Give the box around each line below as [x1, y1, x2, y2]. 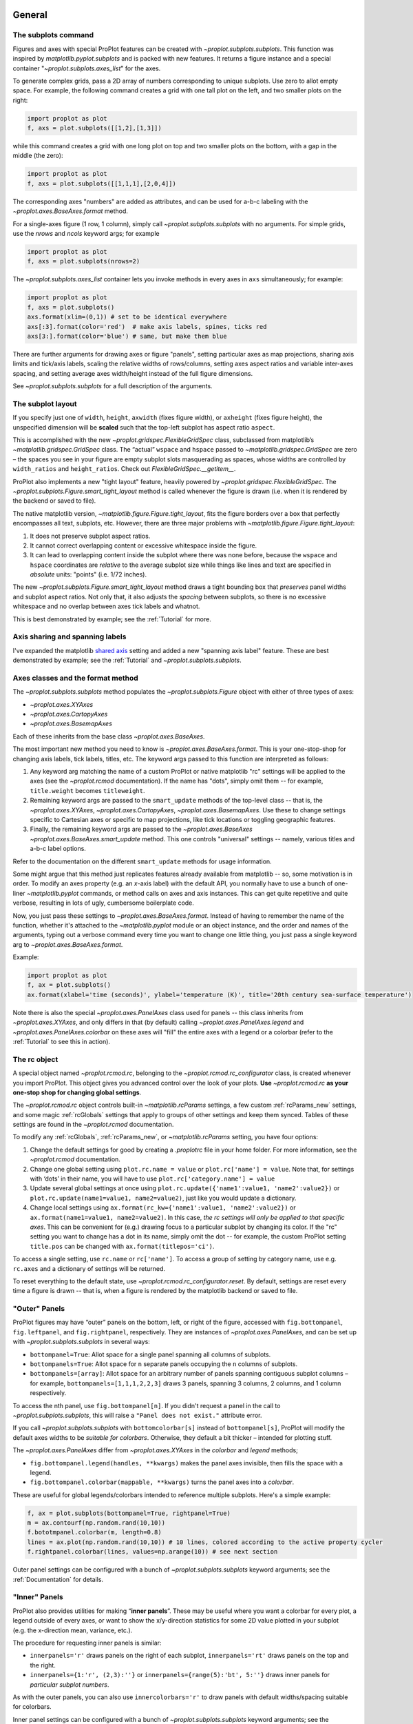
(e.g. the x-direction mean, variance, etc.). [12, 1626, 133, 1634]
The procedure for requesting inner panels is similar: [12, 1638, 162, 1647]
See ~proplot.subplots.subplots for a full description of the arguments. [12, 382, 213, 390]
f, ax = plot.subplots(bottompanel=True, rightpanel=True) [27, 1509, 231, 1517]
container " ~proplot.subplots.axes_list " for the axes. [12, 64, 161, 72]
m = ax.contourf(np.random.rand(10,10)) [27, 1519, 165, 1527]
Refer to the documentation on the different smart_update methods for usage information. [12, 857, 272, 865]
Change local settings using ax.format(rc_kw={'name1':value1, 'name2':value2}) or [30, 1203, 296, 1212]
